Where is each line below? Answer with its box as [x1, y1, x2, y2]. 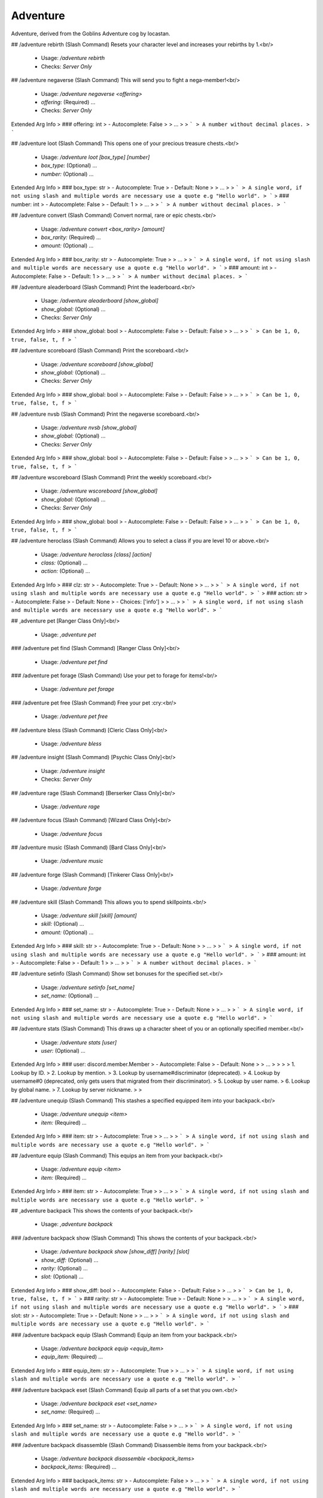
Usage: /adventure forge [41, 884, 102, 892]
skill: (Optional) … [41, 920, 84, 928]
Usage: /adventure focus [41, 830, 103, 837]
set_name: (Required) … [41, 1408, 100, 1415]
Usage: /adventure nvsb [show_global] [41, 424, 137, 431]
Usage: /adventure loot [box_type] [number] [41, 153, 150, 161]
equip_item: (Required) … [41, 1353, 103, 1360]
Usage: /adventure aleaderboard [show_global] [41, 297, 159, 304]
